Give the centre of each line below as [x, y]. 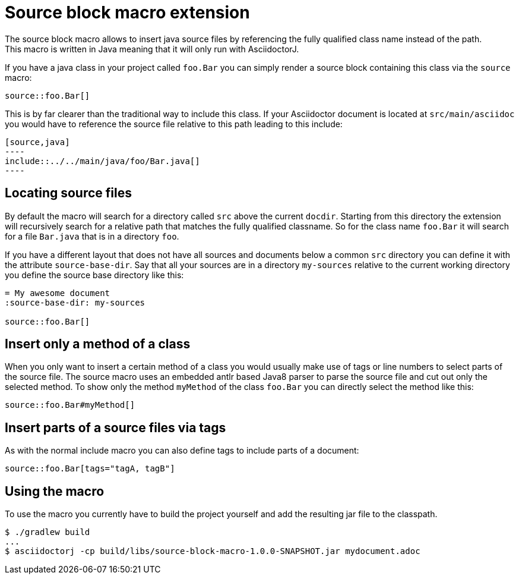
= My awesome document [58, 293]
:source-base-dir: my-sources [75, 302]
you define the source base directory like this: [94, 275]
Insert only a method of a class [98, 344]
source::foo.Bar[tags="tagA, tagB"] [90, 469]
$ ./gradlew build [48, 532]
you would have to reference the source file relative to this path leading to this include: [174, 124]
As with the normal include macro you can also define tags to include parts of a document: [182, 451]
